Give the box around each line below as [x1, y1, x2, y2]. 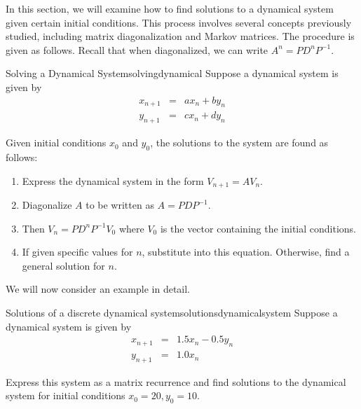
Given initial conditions [6, 135, 107, 150]
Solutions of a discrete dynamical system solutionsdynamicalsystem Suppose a [6, 305, 338, 320]
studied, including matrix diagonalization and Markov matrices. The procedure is [6, 29, 355, 43]
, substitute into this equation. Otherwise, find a [142, 244, 350, 259]
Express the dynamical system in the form [22, 173, 204, 188]
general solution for [22, 258, 105, 272]
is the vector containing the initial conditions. [160, 221, 357, 235]
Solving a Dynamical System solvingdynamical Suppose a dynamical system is [6, 66, 339, 81]
